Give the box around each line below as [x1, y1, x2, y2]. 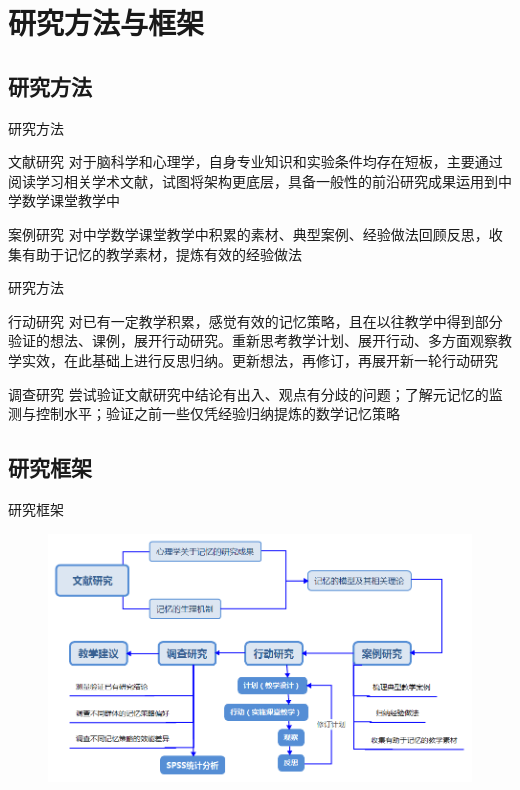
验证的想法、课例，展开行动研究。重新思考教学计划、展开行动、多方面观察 [8, 330, 498, 351]
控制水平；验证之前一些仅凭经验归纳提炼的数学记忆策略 [35, 403, 400, 424]
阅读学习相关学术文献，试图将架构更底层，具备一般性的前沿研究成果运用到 [8, 170, 498, 191]
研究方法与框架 [8, 2, 205, 43]
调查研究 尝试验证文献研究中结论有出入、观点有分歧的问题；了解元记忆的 [8, 383, 489, 404]
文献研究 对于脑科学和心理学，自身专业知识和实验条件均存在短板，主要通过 [8, 151, 503, 172]
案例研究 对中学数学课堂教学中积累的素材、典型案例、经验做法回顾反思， [8, 223, 489, 244]
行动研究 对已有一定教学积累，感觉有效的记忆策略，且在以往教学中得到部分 [8, 310, 503, 331]
